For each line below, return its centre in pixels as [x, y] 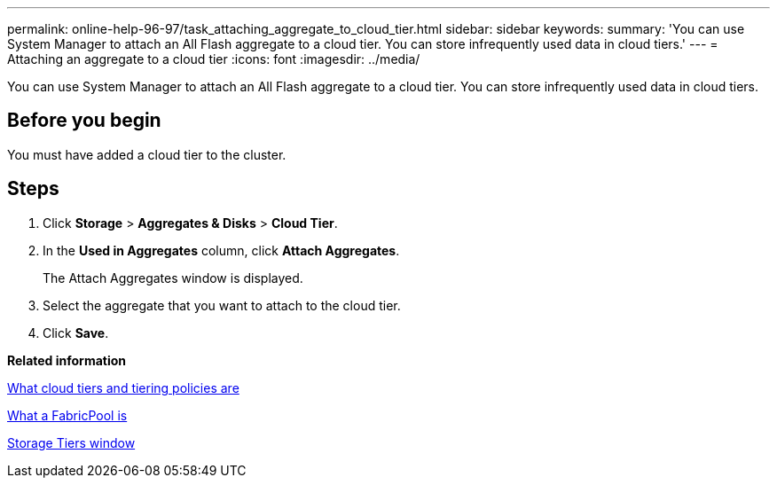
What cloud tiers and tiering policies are [123, 387]
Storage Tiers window [71, 442]
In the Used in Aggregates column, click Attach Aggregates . [221, 250]
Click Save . [76, 332]
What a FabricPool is [67, 415]
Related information [67, 360]
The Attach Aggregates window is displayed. [173, 278]
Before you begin [84, 121]
